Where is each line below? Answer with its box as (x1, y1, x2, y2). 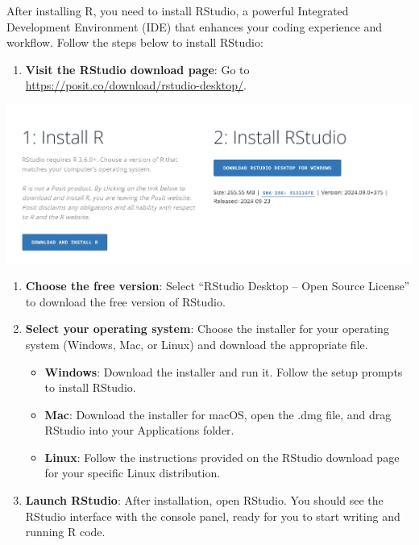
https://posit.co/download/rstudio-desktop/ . (25, 77, 247, 94)
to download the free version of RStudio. (25, 293, 226, 310)
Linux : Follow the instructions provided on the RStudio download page (44, 448, 400, 465)
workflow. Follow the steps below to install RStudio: (6, 34, 263, 51)
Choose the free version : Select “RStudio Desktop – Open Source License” (25, 277, 410, 294)
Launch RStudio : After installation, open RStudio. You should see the (25, 492, 384, 509)
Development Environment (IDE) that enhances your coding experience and (6, 18, 383, 35)
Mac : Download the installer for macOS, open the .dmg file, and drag (44, 406, 392, 422)
